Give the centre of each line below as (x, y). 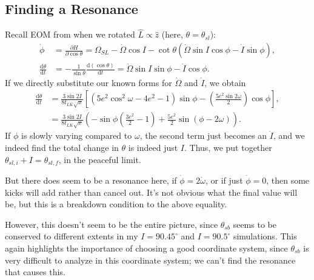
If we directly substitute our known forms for (89, 82)
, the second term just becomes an (203, 135)
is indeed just (153, 147)
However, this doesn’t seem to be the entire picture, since (112, 224)
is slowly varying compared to (77, 135)
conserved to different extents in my (72, 236)
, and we (289, 135)
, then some (288, 180)
